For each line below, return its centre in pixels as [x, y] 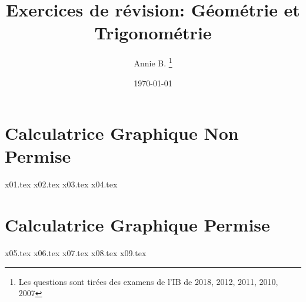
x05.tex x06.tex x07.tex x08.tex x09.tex [76, 253]
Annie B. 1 [153, 62]
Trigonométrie [153, 33]
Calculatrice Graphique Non [122, 133]
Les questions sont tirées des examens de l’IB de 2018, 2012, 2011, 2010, [148, 281]
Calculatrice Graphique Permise [137, 225]
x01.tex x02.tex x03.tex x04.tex [61, 184]
